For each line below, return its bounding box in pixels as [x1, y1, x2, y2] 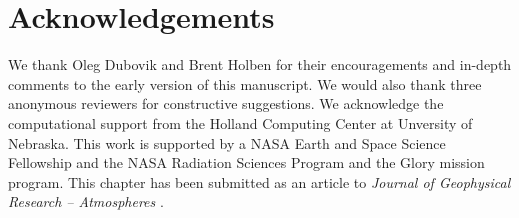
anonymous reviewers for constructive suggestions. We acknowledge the [8, 93, 444, 114]
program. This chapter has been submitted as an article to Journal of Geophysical [8, 171, 511, 192]
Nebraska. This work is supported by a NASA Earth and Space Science [8, 132, 446, 153]
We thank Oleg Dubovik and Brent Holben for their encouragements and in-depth [8, 54, 512, 75]
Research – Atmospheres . [8, 191, 164, 212]
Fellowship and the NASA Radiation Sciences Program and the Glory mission [8, 152, 485, 173]
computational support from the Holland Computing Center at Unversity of [8, 112, 473, 133]
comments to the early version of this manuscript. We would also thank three [8, 73, 482, 94]
